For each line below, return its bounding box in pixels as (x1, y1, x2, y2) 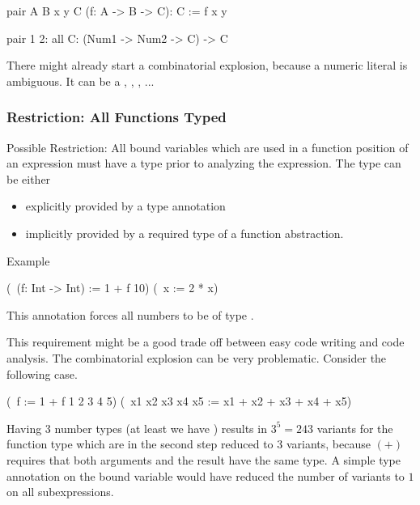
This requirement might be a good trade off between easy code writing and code (6, 333, 405, 350)
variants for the (316, 419, 393, 436)
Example (6, 252, 50, 269)
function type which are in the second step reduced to (6, 435, 274, 452)
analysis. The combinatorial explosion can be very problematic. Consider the (6, 349, 387, 366)
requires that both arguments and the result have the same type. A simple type (6, 451, 401, 468)
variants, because (286, 435, 371, 452)
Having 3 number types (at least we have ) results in (6, 419, 267, 436)
